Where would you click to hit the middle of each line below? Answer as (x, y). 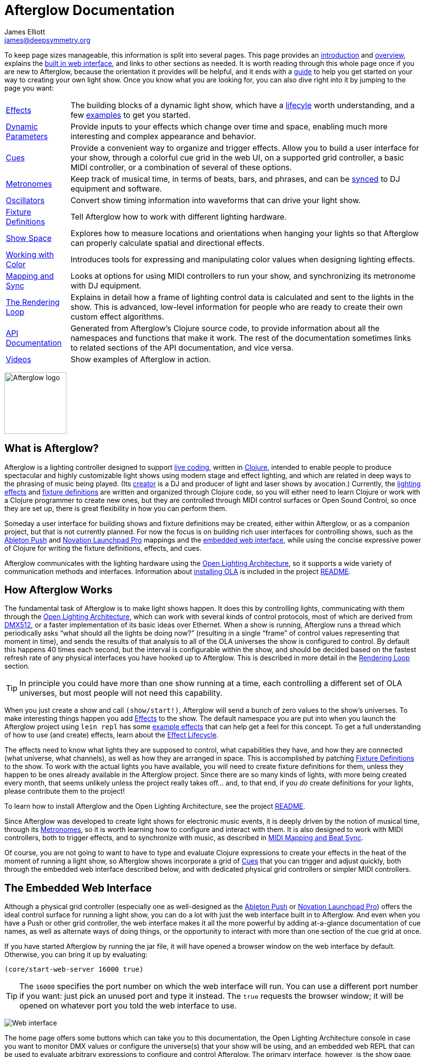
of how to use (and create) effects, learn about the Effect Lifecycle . (112, 735)
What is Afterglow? (52, 448)
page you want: (29, 88)
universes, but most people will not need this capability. (121, 693)
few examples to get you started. (131, 115)
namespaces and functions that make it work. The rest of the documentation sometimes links (241, 338)
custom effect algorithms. (117, 316)
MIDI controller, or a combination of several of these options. (181, 167)
